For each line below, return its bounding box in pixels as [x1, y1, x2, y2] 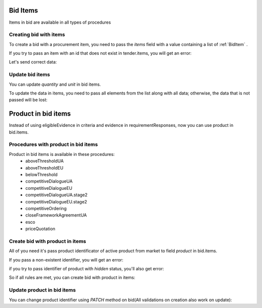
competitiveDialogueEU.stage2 [25, 199, 87, 204]
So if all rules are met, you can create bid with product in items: [9, 275, 135, 280]
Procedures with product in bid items [9, 141, 98, 148]
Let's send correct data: [9, 59, 57, 65]
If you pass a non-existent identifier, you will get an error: [9, 257, 124, 262]
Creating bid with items [9, 31, 65, 38]
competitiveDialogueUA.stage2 [25, 192, 88, 198]
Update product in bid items [9, 287, 76, 293]
